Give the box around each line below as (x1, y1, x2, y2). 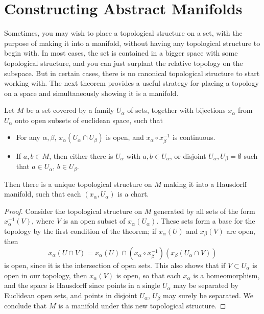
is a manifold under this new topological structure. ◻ (58, 300, 226, 311)
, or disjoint (170, 150, 206, 161)
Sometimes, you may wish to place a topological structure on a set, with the (4, 28, 243, 38)
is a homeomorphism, (193, 270, 260, 280)
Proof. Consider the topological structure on (4, 205, 142, 216)
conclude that (4, 300, 47, 311)
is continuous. (172, 132, 215, 142)
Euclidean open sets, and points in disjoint (4, 289, 137, 300)
